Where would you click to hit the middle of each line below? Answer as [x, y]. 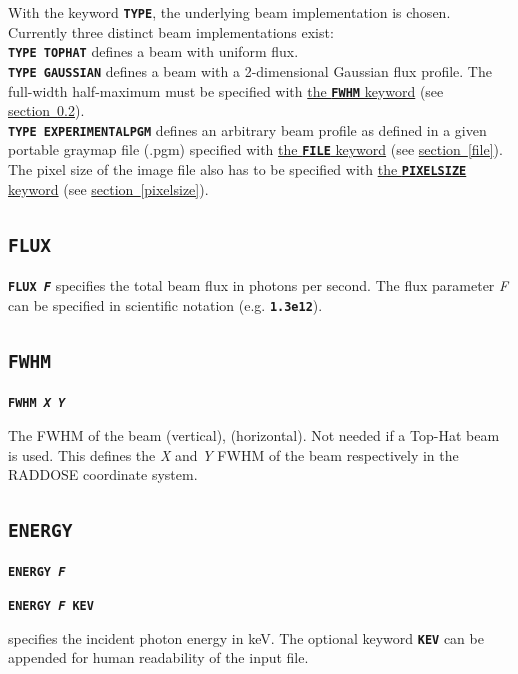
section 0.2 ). [46, 110]
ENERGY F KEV [51, 606]
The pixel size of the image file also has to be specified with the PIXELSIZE [237, 169]
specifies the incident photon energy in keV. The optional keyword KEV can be [246, 637]
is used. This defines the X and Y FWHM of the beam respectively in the [233, 454]
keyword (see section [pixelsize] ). [108, 188]
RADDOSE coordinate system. [103, 474]
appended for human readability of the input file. [158, 657]
